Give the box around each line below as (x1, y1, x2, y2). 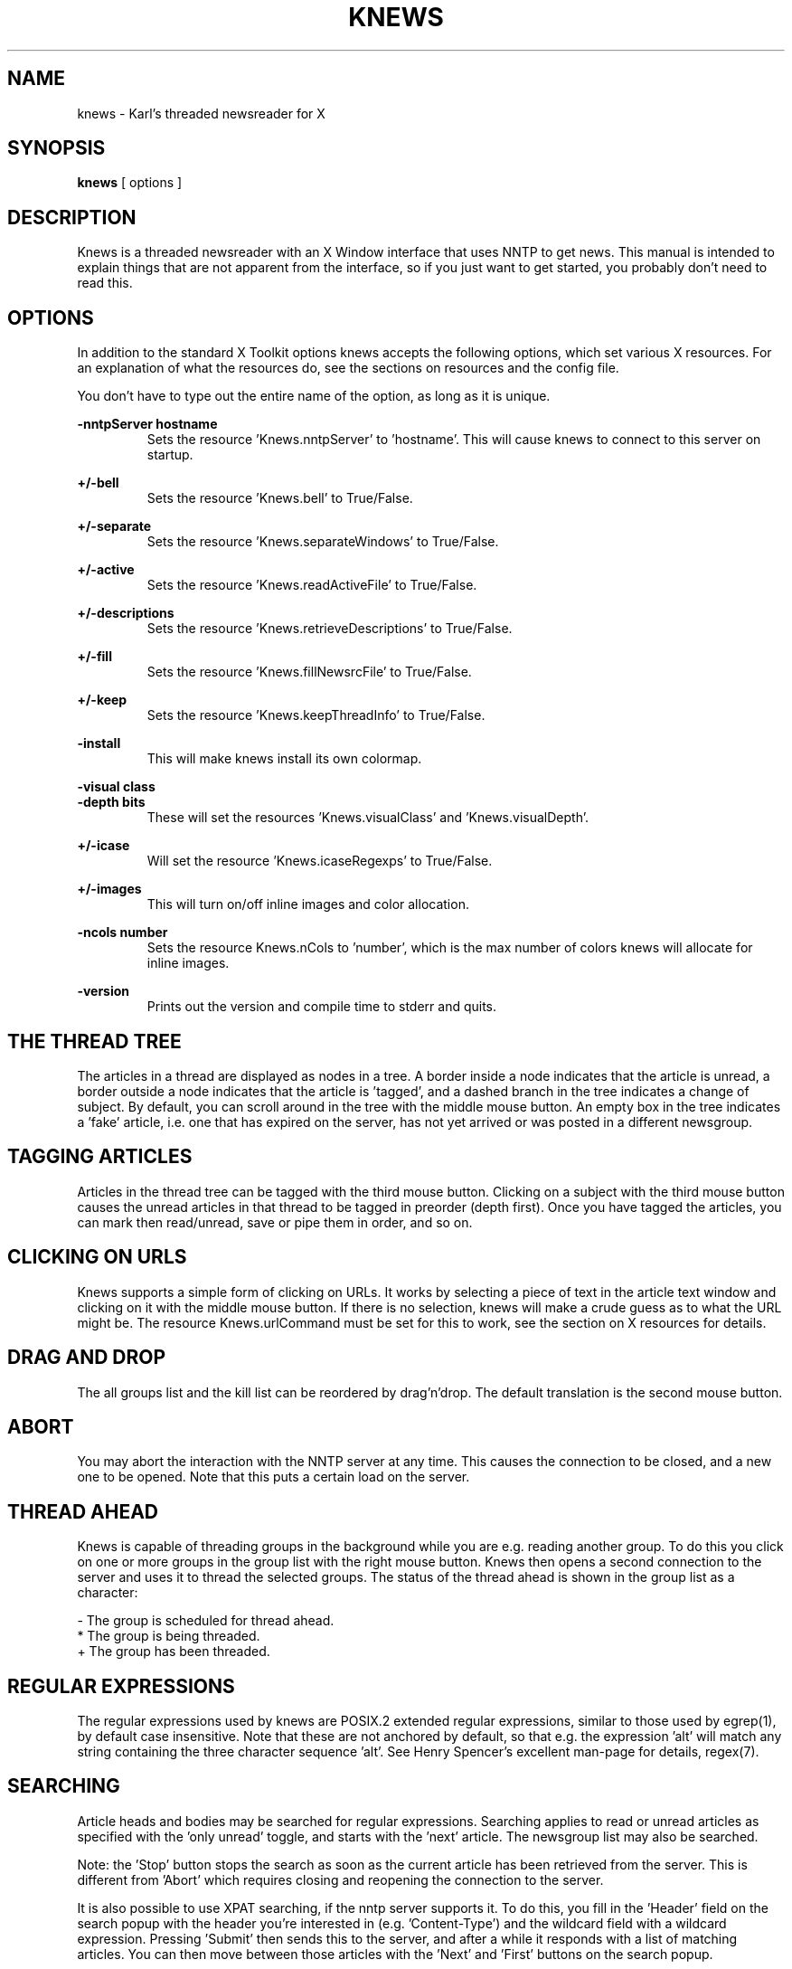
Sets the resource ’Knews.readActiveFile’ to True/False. (146, 577, 477, 593)
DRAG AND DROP (7, 1346, 166, 1369)
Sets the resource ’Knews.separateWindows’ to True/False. (146, 534, 499, 550)
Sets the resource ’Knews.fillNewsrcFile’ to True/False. (146, 664, 472, 680)
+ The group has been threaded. (77, 1643, 270, 1660)
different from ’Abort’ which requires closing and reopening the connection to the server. (77, 1871, 604, 1888)
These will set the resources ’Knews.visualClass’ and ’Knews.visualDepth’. (146, 809, 589, 826)
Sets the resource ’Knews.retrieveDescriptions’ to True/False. (146, 620, 513, 637)
